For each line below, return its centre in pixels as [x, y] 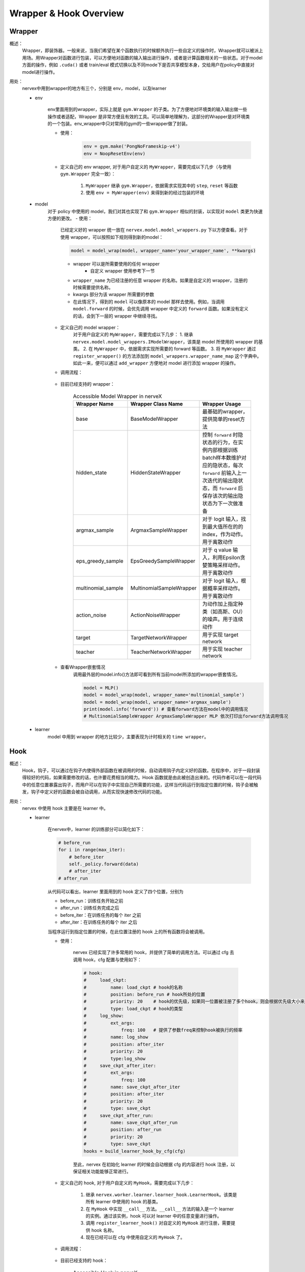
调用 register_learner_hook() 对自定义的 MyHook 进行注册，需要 [158, 1223]
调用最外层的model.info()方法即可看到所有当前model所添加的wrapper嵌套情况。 [157, 674]
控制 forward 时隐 [223, 435]
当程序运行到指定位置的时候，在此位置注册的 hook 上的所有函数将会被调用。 [128, 932]
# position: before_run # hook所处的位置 [144, 994]
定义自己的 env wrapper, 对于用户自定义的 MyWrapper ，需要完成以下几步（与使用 [146, 167]
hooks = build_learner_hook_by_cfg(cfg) [134, 1151]
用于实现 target [220, 635]
